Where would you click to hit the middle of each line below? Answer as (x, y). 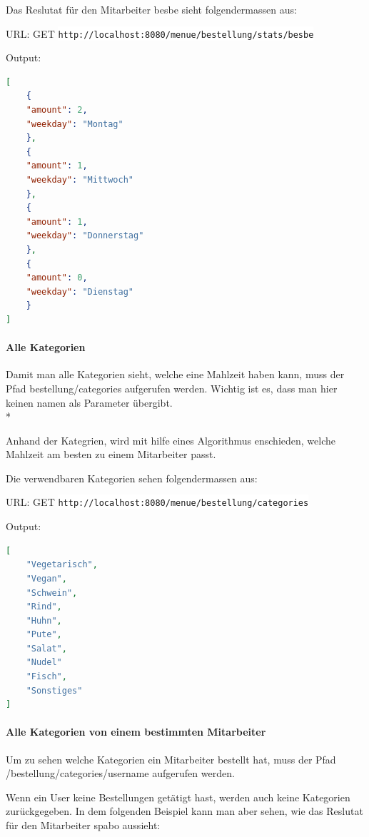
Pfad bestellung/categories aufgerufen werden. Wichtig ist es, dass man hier (172, 388)
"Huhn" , (44, 620)
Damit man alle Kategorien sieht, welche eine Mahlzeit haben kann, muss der (175, 374)
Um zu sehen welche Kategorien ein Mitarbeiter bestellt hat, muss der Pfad (171, 759)
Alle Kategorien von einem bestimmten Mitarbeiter (136, 732)
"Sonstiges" (54, 690)
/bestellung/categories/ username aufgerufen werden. (120, 773)
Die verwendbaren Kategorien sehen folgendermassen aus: (132, 478)
